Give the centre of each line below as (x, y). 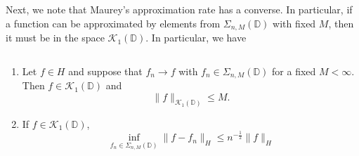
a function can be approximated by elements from (113, 23)
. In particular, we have (196, 38)
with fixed (294, 23)
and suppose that (105, 71)
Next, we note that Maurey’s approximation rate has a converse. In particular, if (179, 9)
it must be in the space (55, 38)
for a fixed (294, 71)
